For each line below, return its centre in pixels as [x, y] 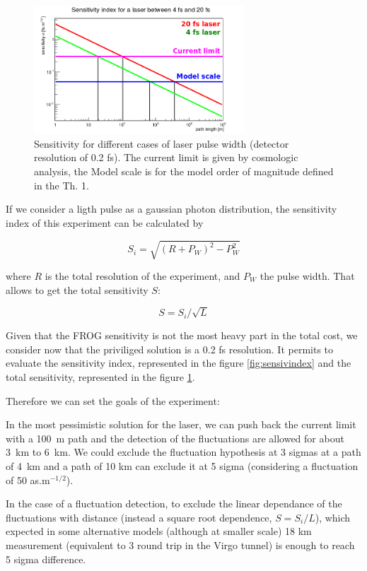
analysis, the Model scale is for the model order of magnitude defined [184, 171]
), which [333, 517]
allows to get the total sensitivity [77, 289]
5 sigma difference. [46, 559]
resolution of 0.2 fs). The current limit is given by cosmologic [166, 157]
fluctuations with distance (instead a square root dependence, [139, 517]
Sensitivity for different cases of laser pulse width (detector [162, 143]
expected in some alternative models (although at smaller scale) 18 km [159, 531]
